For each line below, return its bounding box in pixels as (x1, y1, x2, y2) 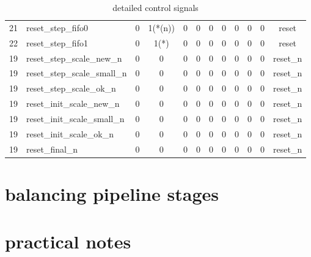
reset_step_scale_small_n (26, 67, 127, 79)
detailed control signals (112, 1, 199, 13)
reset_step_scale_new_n (26, 51, 122, 64)
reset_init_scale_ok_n (26, 127, 114, 140)
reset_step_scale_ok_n (26, 82, 116, 95)
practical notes (5, 229, 131, 254)
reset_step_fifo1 (26, 36, 88, 49)
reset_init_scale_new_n (26, 97, 120, 110)
